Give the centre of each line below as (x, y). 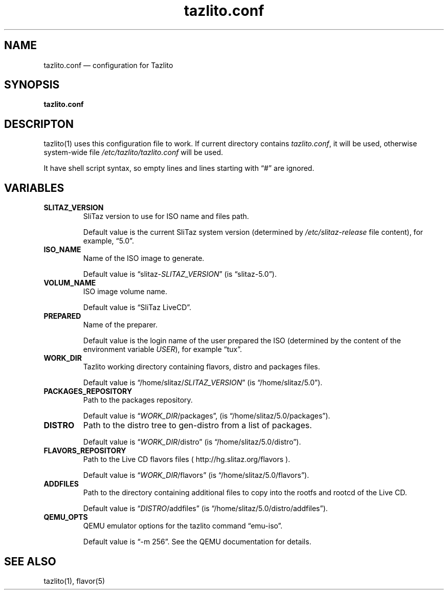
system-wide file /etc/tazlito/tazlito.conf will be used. (133, 152)
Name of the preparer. (120, 325)
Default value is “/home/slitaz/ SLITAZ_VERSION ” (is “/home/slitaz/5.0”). (203, 383)
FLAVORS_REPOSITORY (85, 451)
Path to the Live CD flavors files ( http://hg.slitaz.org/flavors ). (187, 459)
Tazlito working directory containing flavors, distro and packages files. (201, 367)
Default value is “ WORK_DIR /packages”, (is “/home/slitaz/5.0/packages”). (207, 416)
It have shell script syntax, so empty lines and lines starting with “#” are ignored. (179, 168)
